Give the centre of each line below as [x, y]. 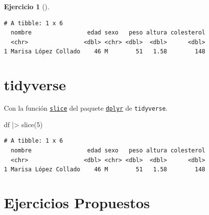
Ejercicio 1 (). [27, 6]
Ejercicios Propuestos [77, 202]
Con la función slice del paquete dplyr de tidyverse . [86, 108]
